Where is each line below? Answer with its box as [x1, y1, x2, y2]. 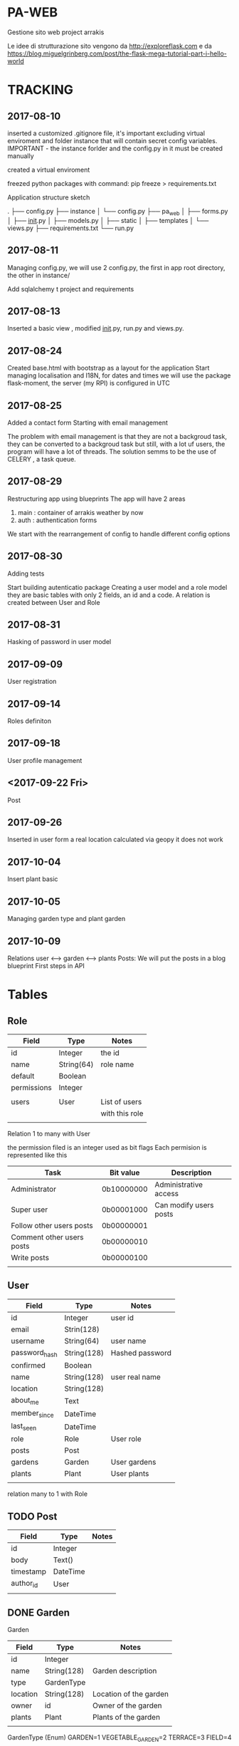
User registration [7, 677, 57, 686]
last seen [11, 1421, 37, 1433]
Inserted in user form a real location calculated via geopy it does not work [7, 835, 224, 844]
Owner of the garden [92, 1700, 162, 1710]
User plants [110, 1469, 149, 1479]
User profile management [7, 756, 83, 764]
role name [100, 1059, 134, 1069]
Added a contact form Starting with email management [7, 418, 169, 427]
